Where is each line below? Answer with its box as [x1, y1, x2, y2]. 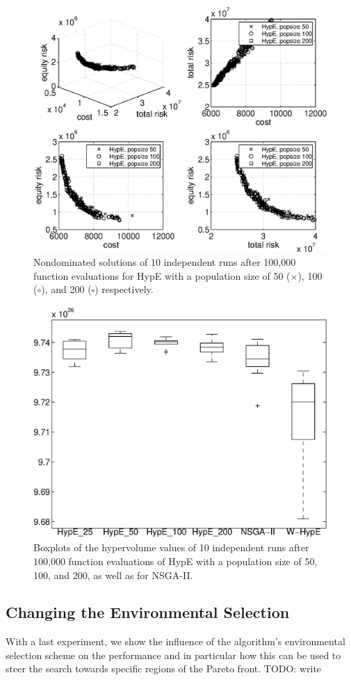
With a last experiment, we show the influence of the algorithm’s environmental [6, 634, 345, 649]
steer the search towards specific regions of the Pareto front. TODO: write [6, 661, 322, 676]
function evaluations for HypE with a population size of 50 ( [33, 268, 291, 283]
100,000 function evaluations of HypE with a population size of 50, [33, 553, 318, 568]
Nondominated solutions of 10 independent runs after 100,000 [33, 255, 296, 269]
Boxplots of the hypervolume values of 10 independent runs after [33, 540, 309, 555]
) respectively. [95, 282, 154, 296]
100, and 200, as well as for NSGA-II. [33, 567, 193, 582]
